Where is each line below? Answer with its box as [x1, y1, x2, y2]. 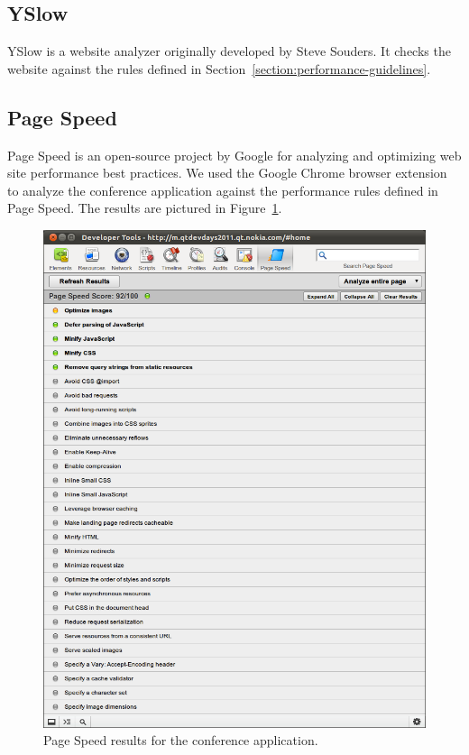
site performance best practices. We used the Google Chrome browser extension [7, 163, 447, 182]
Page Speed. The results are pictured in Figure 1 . [7, 198, 282, 217]
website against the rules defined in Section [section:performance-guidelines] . [7, 59, 431, 78]
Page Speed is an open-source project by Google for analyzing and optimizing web [7, 145, 462, 164]
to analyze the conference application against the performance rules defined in [7, 180, 438, 199]
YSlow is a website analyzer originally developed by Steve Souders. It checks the [7, 41, 451, 60]
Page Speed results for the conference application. [43, 731, 318, 750]
